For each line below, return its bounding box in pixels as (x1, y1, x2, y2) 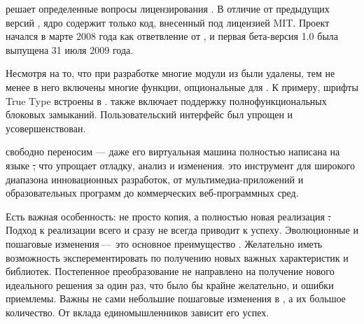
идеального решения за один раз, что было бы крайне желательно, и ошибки (6, 277, 334, 292)
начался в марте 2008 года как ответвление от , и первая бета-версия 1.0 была (6, 29, 338, 43)
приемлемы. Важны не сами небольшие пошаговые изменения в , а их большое (6, 291, 346, 306)
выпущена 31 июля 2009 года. (6, 42, 134, 57)
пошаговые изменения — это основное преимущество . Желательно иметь (6, 236, 323, 251)
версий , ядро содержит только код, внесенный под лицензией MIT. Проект (6, 15, 330, 29)
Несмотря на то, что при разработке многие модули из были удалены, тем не (6, 66, 335, 80)
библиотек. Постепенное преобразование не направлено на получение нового (6, 264, 335, 279)
